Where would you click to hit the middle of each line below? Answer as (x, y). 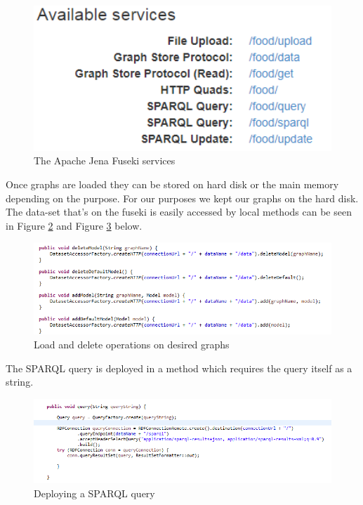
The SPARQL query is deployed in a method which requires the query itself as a (179, 368)
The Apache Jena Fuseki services (105, 160)
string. (20, 382)
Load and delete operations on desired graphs (132, 344)
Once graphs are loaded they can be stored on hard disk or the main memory (172, 184)
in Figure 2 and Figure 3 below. (74, 225)
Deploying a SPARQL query (94, 493)
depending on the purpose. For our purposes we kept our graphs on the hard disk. (182, 198)
